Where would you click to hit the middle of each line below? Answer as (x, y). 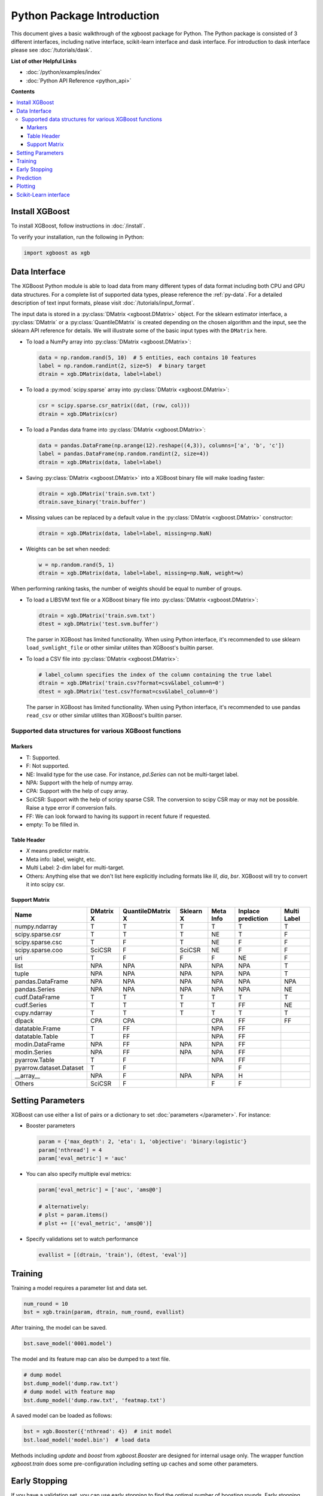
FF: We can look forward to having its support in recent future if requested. (118, 816)
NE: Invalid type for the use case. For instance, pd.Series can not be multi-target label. (132, 774)
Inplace (249, 911)
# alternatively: (64, 1206)
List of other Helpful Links (44, 61)
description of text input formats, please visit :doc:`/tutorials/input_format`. (103, 303)
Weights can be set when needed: (68, 549)
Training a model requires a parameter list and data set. (79, 1288)
